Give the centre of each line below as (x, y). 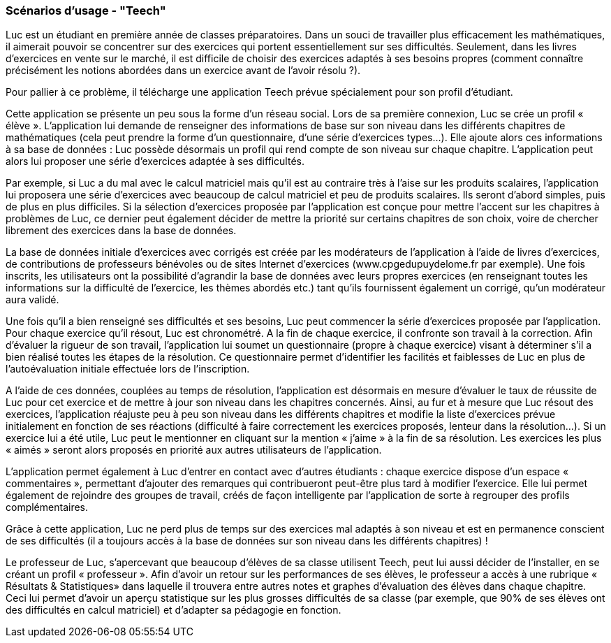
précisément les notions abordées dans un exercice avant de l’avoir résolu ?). (183, 71)
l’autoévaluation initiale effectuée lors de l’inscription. (128, 369)
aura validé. (32, 300)
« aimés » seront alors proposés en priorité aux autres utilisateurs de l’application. (194, 450)
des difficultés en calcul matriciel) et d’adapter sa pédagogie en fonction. (174, 610)
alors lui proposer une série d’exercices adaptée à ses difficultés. (155, 161)
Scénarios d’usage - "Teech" (86, 10)
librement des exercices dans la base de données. (121, 231)
